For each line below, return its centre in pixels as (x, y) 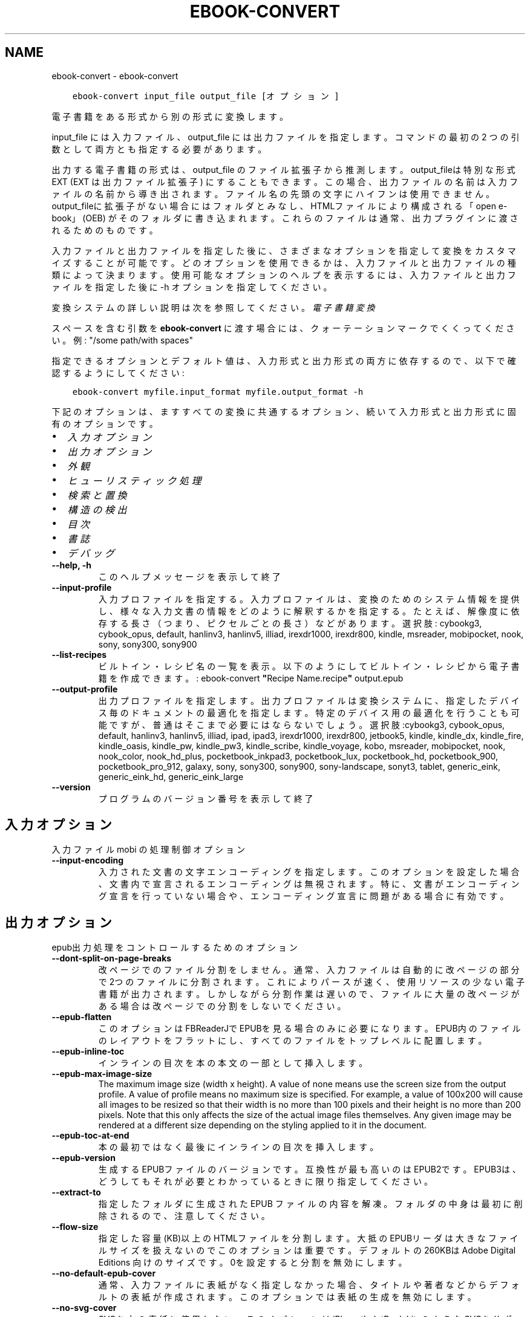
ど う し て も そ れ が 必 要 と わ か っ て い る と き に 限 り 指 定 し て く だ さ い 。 (265, 1182)
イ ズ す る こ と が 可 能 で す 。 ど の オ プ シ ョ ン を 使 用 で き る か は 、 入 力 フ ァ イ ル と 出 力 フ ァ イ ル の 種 (284, 262)
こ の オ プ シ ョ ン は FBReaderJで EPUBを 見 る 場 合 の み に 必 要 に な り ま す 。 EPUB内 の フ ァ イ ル (309, 1029)
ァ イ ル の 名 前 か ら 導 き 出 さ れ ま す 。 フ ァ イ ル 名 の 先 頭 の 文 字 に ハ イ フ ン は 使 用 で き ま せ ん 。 (273, 193)
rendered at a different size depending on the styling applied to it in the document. (262, 1125)
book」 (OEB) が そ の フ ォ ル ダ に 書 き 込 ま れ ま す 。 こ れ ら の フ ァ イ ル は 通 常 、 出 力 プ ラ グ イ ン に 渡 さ (285, 218)
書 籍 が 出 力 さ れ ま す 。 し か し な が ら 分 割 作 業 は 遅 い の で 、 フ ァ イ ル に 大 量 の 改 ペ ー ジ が (309, 994)
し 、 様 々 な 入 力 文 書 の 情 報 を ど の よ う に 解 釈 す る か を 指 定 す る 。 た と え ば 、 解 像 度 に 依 (309, 611)
